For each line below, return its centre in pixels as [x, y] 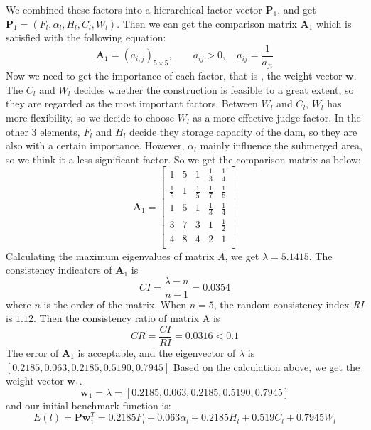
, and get [297, 9]
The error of [32, 353]
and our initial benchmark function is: [88, 405]
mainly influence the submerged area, [281, 145]
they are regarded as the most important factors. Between [132, 103]
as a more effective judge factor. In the [277, 118]
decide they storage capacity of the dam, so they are [243, 131]
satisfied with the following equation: [86, 37]
